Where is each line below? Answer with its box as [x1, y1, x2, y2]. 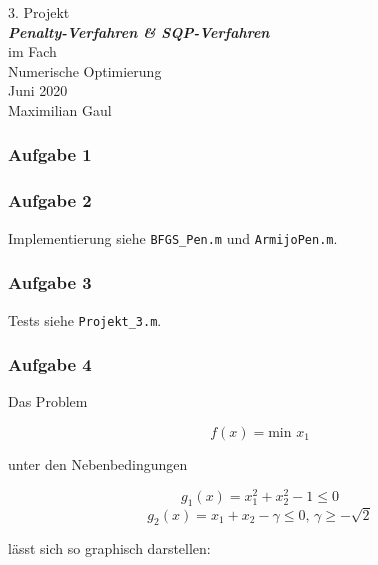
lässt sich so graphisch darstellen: [8, 538, 211, 559]
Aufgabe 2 [8, 188, 92, 213]
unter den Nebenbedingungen [8, 453, 188, 474]
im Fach [8, 41, 57, 62]
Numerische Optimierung [8, 60, 162, 81]
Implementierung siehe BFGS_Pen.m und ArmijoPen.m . [8, 227, 338, 248]
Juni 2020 [8, 80, 68, 101]
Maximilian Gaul [8, 99, 112, 120]
